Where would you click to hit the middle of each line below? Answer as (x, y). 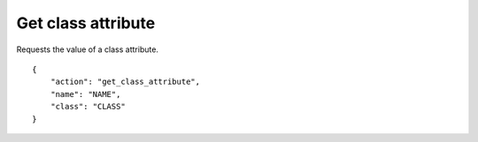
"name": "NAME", (85, 94)
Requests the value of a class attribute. (88, 49)
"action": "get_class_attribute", (125, 82)
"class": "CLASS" (88, 107)
